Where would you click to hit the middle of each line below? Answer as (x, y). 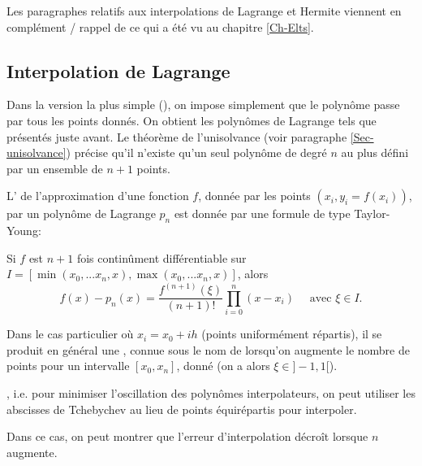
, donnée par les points (254, 196)
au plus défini (375, 152)
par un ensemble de (55, 168)
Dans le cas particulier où (70, 334)
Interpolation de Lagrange (118, 70)
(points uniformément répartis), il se (292, 334)
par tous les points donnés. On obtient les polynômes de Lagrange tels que (192, 120)
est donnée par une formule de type (262, 213)
